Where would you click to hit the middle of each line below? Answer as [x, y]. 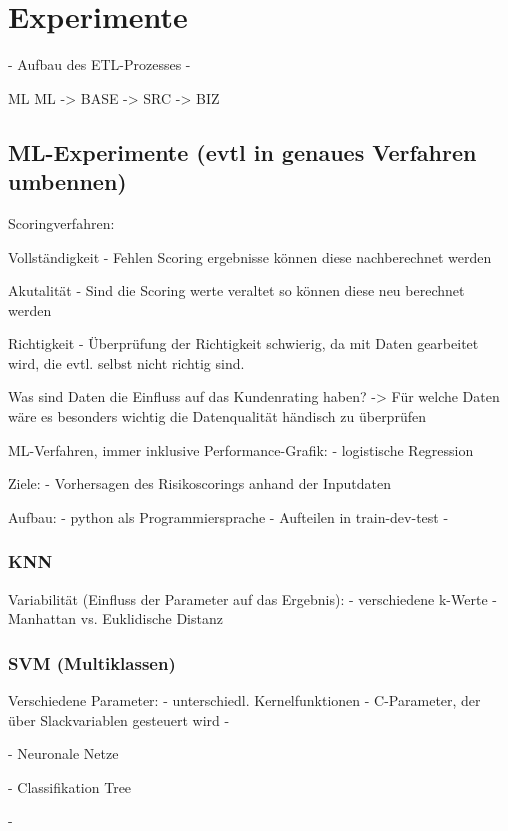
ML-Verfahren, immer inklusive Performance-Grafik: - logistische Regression [241, 449]
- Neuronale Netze [63, 753]
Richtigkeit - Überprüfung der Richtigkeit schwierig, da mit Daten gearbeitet [243, 343]
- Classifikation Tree [70, 786]
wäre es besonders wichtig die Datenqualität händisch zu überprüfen [217, 416]
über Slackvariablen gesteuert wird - [119, 719]
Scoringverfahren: [61, 222]
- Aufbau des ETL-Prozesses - [99, 64]
